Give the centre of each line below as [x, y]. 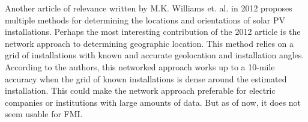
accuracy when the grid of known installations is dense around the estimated [146, 78]
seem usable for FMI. [44, 114]
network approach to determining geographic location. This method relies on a [149, 43]
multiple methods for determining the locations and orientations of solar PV [145, 20]
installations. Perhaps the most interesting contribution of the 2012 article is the [153, 32]
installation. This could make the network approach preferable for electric [140, 90]
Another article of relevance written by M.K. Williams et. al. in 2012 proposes [149, 8]
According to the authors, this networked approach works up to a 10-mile [140, 66]
